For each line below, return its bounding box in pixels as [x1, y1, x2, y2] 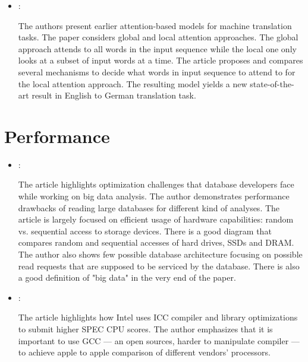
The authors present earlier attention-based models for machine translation [18, 19, 292, 31]
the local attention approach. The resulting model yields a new [18, 77, 247, 90]
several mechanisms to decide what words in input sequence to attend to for [18, 65, 296, 78]
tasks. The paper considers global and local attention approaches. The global [18, 31, 298, 43]
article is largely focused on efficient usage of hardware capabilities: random [18, 213, 294, 226]
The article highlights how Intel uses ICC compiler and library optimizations [18, 311, 298, 323]
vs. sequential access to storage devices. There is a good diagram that [18, 224, 272, 237]
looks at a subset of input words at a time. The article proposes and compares [18, 54, 303, 66]
